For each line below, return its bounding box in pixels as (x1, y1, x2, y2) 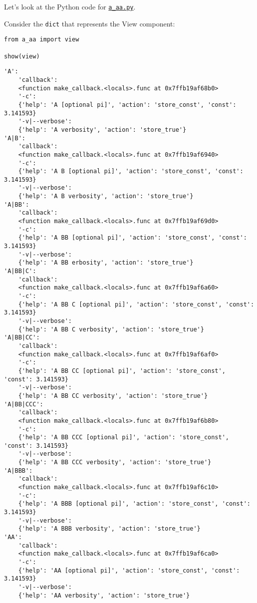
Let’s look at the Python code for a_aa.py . (4, 1, 136, 11)
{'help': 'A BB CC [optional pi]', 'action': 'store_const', (18, 367, 226, 374)
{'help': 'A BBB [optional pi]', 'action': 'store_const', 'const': (18, 500, 251, 508)
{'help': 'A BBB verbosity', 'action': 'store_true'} (18, 525, 201, 533)
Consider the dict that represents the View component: (4, 18, 175, 28)
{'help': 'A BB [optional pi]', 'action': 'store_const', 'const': (18, 234, 247, 242)
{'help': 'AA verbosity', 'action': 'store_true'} (18, 592, 190, 599)
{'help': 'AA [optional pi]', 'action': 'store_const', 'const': (18, 567, 240, 574)
